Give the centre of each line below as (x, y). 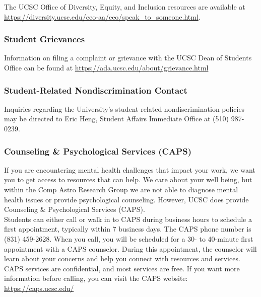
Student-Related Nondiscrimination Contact (96, 90)
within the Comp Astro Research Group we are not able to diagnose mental (121, 189)
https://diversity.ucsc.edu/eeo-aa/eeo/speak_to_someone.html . (102, 16)
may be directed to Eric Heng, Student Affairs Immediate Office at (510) (117, 119)
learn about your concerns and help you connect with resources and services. (122, 258)
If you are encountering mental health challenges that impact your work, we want (130, 169)
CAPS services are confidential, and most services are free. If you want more (122, 268)
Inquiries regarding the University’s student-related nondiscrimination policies (124, 108)
